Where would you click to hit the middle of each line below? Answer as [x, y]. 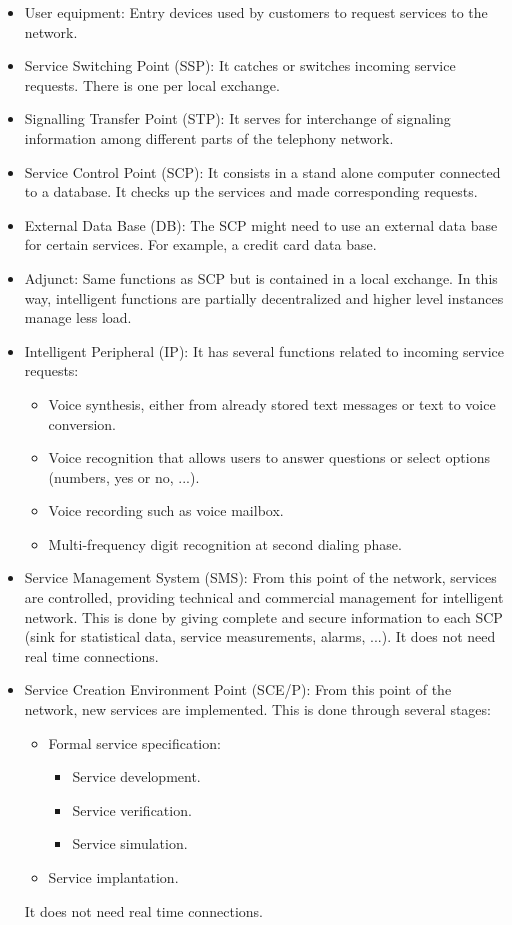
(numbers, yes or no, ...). [124, 476]
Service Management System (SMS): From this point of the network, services [260, 577]
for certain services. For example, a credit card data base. [200, 244]
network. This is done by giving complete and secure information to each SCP [263, 616]
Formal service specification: [134, 742]
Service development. [136, 776]
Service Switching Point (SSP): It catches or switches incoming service [240, 65]
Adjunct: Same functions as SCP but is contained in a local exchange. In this [261, 277]
